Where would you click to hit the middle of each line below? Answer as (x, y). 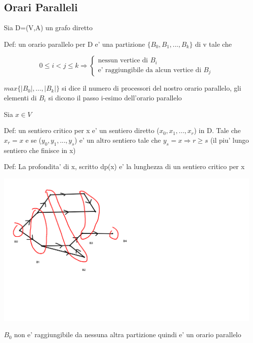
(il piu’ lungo (230, 140)
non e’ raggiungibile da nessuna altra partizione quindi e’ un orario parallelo (127, 334)
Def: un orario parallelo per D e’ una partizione (74, 44)
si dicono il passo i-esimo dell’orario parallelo (115, 97)
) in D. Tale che (217, 130)
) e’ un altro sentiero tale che (118, 140)
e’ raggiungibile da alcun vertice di (150, 70)
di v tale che (213, 44)
